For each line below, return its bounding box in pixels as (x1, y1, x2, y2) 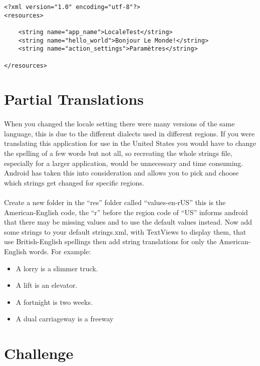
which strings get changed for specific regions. (4, 177, 144, 188)
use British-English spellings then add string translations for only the (4, 236, 217, 247)
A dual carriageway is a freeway (16, 313, 114, 324)
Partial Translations (4, 89, 144, 109)
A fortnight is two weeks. (16, 296, 93, 307)
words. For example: (29, 246, 91, 256)
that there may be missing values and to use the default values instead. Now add (4, 217, 252, 227)
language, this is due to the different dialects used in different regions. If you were (4, 128, 255, 138)
